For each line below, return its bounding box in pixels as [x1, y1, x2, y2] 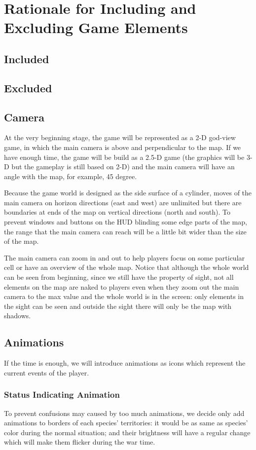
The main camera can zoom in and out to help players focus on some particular [4, 252, 245, 262]
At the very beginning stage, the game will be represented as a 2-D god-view [4, 132, 236, 143]
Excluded [4, 80, 52, 95]
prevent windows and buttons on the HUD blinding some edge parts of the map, [4, 217, 247, 227]
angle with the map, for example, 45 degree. [4, 171, 137, 181]
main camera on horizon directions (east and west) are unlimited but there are [4, 197, 242, 207]
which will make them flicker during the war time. [4, 437, 155, 447]
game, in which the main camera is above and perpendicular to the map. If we [4, 142, 241, 152]
